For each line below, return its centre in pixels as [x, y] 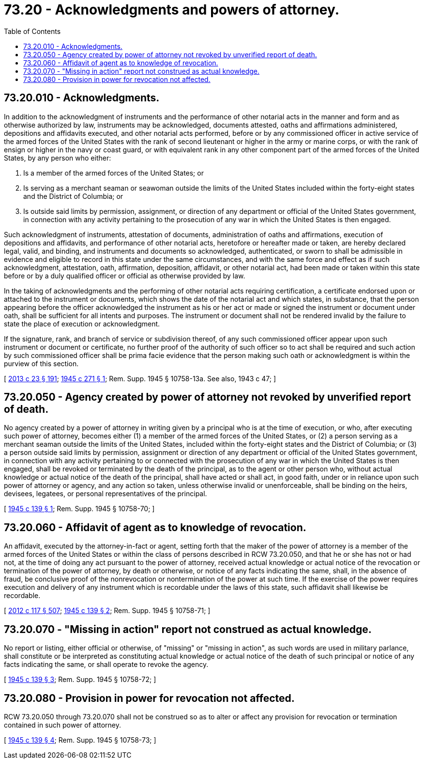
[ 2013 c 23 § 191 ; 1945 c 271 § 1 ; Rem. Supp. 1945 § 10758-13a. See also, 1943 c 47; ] [140, 378]
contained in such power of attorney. [63, 725]
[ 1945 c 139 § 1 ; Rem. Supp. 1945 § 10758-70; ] [79, 509]
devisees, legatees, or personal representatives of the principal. [106, 494]
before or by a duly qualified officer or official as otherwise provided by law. [125, 276]
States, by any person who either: [58, 158]
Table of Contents [32, 31]
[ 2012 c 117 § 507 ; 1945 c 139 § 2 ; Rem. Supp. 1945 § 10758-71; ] [107, 611]
